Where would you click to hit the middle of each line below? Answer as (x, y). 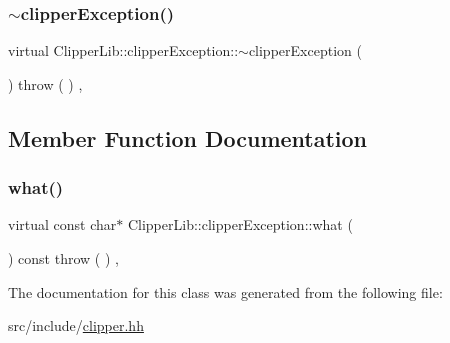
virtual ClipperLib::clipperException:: (123, 50)
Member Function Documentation (188, 137)
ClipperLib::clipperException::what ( (240, 224)
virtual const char (62, 224)
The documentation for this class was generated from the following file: (225, 291)
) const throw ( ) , (63, 258)
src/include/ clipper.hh (76, 325)
